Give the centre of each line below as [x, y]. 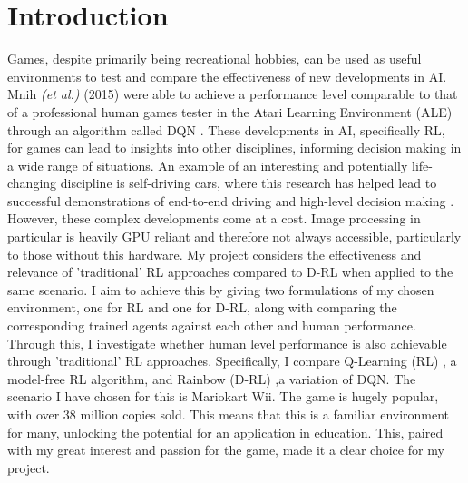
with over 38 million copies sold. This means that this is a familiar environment [229, 414]
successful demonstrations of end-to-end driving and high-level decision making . [231, 200]
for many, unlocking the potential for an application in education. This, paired [225, 432]
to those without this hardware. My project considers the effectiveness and [214, 254]
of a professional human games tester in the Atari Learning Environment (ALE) [230, 111]
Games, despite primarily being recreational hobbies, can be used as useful [214, 59]
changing [32, 183]
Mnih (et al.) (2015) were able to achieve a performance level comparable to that [233, 94]
